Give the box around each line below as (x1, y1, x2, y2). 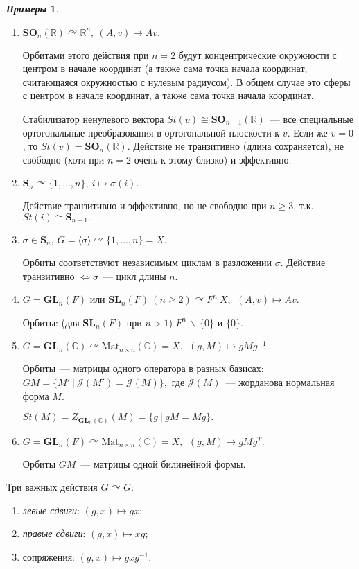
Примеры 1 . (6, 1, 59, 15)
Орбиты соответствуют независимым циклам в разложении (22, 254, 272, 269)
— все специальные (270, 111, 353, 125)
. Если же (287, 125, 328, 139)
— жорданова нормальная (225, 374, 335, 389)
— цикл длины (103, 268, 166, 283)
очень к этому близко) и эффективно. (134, 152, 292, 166)
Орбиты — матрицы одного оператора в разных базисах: (22, 361, 264, 376)
